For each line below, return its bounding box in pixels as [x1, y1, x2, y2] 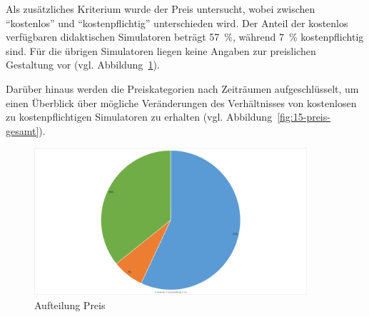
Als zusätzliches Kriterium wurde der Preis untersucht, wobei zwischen [6, 1, 315, 16]
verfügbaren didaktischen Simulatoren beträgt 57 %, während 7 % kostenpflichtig [6, 29, 364, 44]
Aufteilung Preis [34, 297, 106, 312]
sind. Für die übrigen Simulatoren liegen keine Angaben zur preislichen [6, 43, 316, 58]
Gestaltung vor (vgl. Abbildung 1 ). [6, 57, 160, 72]
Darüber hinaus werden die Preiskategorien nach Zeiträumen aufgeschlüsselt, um [6, 81, 359, 96]
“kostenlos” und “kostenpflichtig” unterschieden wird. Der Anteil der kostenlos [6, 15, 348, 30]
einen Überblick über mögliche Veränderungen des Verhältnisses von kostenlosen [6, 95, 357, 110]
